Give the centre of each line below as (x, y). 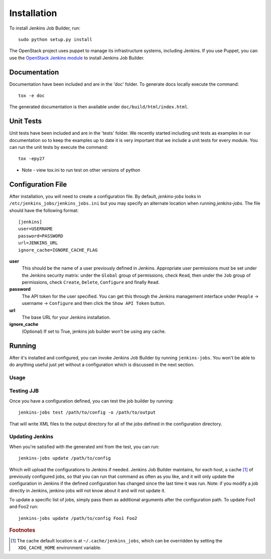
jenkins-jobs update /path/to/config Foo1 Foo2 (78, 518)
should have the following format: (44, 210)
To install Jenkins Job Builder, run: (45, 28)
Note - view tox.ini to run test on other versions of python (81, 170)
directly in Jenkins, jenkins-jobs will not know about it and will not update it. (87, 490)
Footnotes (22, 530)
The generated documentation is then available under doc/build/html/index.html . (99, 107)
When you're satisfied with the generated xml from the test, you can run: (84, 447)
